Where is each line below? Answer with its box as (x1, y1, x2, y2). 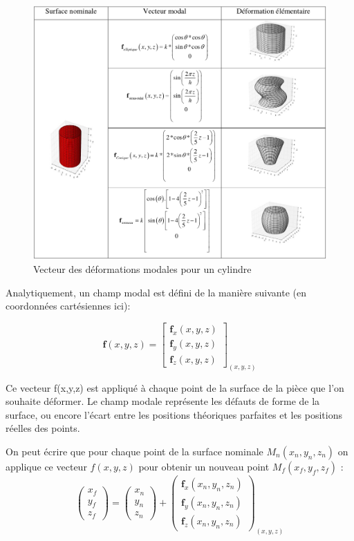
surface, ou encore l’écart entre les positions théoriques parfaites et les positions (6, 407, 343, 421)
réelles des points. (6, 421, 80, 435)
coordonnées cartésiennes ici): (6, 298, 131, 313)
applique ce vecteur (6, 459, 87, 473)
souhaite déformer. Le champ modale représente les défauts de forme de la (6, 394, 320, 408)
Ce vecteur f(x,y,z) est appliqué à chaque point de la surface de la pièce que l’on (6, 380, 344, 395)
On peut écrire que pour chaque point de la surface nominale (6, 444, 263, 458)
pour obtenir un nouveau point (138, 459, 270, 473)
